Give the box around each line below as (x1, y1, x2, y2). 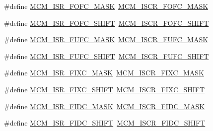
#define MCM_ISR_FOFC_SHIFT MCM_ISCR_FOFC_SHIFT (4, 17, 209, 28)
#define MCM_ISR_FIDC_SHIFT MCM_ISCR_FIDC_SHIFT (4, 118, 206, 128)
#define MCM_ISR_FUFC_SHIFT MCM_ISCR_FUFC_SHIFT (4, 51, 209, 61)
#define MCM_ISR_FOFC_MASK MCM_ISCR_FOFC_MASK (4, 1, 209, 11)
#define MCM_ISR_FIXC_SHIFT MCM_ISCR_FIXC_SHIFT (4, 84, 205, 94)
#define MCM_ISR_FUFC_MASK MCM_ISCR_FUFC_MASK (4, 34, 209, 45)
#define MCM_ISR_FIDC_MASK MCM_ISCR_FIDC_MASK (4, 101, 205, 111)
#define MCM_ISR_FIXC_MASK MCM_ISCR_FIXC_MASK (4, 67, 204, 78)
